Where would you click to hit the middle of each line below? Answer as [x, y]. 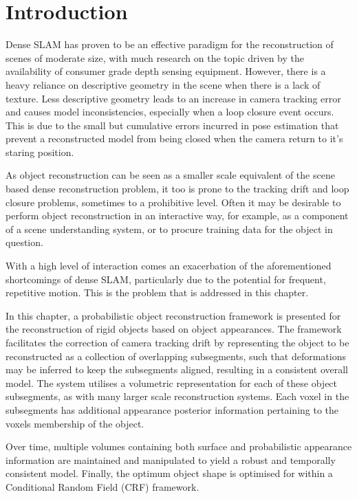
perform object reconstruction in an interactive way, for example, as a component [177, 215]
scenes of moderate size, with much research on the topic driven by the [155, 57]
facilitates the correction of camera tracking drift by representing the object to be [177, 342]
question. [24, 242]
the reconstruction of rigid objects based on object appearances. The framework [174, 329]
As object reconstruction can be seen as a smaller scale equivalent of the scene [170, 175]
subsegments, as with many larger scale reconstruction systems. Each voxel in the [177, 396]
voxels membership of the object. [75, 423]
